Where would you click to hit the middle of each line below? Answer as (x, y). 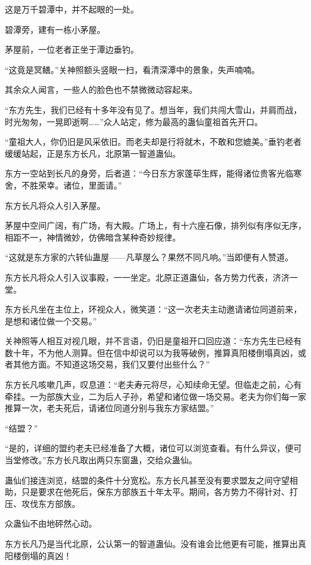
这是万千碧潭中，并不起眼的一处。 (72, 9)
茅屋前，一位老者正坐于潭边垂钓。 (72, 49)
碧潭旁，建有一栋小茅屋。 (55, 29)
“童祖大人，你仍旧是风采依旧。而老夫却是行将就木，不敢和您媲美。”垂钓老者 (153, 142)
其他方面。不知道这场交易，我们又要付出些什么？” (111, 364)
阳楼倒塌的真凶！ (38, 555)
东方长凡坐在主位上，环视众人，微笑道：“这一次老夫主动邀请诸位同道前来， (153, 309)
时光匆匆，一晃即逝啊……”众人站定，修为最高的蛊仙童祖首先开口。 (134, 121)
